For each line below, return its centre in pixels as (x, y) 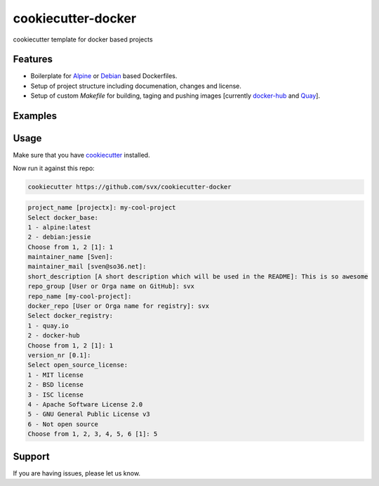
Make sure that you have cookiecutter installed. (81, 155)
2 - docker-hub (54, 335)
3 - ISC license (56, 395)
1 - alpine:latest (59, 227)
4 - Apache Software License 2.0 (85, 404)
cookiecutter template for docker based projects (83, 39)
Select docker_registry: (71, 316)
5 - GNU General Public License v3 (89, 414)
